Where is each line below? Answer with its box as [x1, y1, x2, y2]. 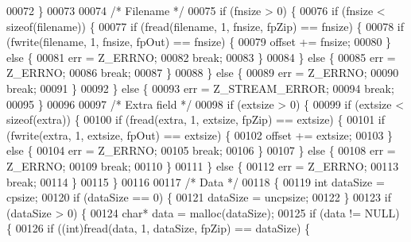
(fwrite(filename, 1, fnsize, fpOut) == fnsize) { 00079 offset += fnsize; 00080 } [6, 33, 392, 50]
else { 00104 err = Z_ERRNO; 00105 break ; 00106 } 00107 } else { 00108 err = [6, 142, 396, 159]
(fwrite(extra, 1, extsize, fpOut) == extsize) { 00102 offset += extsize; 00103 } [6, 126, 394, 143]
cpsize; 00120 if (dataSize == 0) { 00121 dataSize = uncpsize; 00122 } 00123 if [6, 189, 391, 206]
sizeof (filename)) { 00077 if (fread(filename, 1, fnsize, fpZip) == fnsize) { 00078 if [6, 17, 405, 34]
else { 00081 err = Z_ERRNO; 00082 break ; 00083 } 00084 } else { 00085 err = [6, 48, 396, 65]
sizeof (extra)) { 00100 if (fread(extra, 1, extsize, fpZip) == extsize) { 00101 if [6, 111, 385, 128]
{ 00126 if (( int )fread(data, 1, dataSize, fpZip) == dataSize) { [6, 220, 311, 236]
